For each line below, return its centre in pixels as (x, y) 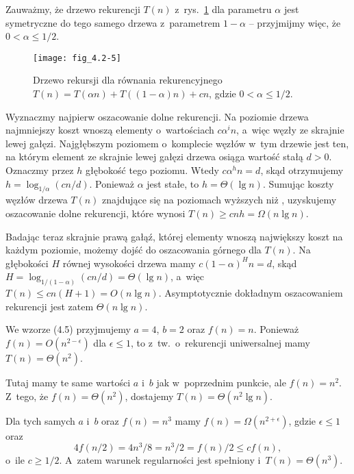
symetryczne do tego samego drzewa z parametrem (113, 22)
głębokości (27, 263)
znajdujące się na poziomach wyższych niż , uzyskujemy (219, 200)
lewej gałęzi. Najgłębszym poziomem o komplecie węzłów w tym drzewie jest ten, (177, 143)
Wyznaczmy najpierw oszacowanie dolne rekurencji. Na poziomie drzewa (157, 116)
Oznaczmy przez (40, 170)
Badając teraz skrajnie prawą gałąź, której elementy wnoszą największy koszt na (174, 236)
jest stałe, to (173, 183)
